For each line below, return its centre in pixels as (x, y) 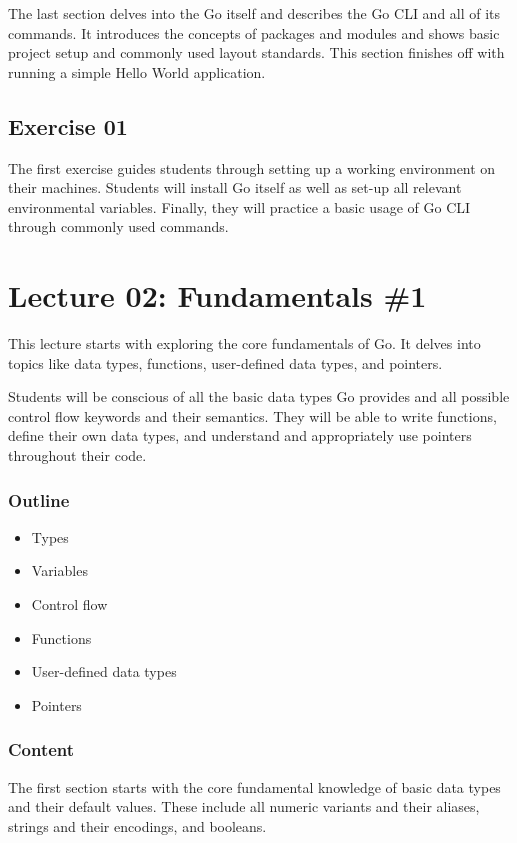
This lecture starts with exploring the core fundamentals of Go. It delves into (244, 343)
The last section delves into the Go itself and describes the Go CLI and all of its (254, 13)
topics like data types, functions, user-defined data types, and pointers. (225, 362)
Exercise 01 (68, 125)
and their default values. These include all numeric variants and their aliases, (244, 806)
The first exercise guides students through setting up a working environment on (252, 167)
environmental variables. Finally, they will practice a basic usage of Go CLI (239, 206)
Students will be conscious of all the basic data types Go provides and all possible (259, 396)
